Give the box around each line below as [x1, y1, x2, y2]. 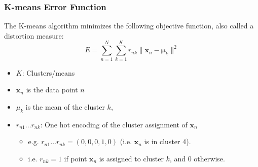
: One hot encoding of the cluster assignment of [40, 119, 188, 129]
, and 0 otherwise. [169, 153, 225, 163]
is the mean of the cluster [25, 101, 105, 112]
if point [64, 153, 87, 163]
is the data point [26, 84, 78, 95]
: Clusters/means [22, 67, 75, 78]
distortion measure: [4, 30, 64, 41]
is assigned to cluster [99, 153, 164, 163]
